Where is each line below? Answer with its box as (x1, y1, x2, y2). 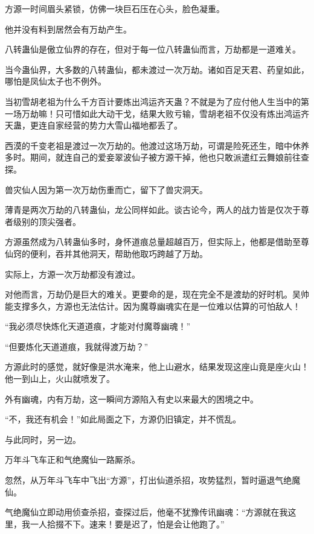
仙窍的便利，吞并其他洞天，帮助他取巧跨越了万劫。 (5, 247, 208, 259)
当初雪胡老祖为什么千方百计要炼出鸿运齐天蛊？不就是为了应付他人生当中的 (5, 95, 301, 107)
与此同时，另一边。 (5, 433, 81, 445)
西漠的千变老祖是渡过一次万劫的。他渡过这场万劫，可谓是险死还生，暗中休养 (5, 139, 309, 151)
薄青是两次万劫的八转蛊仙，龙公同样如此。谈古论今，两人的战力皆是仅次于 (5, 203, 301, 216)
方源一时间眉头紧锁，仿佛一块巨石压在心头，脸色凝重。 (5, 2, 225, 14)
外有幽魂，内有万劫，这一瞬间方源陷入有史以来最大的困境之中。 (5, 392, 258, 405)
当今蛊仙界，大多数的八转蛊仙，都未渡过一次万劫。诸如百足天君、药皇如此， (5, 63, 309, 75)
